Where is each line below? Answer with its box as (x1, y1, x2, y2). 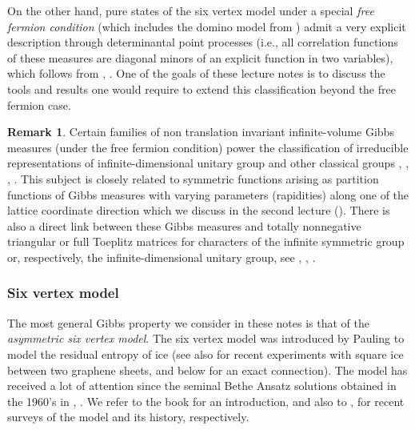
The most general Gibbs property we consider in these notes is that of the (7, 314, 369, 331)
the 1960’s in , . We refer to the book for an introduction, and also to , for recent (7, 392, 405, 409)
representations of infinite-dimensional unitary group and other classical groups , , (7, 155, 409, 171)
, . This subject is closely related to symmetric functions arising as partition (7, 170, 379, 187)
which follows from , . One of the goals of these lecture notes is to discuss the (7, 65, 385, 82)
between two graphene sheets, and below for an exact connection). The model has (7, 361, 408, 378)
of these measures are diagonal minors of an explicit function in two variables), (7, 49, 393, 66)
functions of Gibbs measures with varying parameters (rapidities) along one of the (7, 186, 409, 203)
